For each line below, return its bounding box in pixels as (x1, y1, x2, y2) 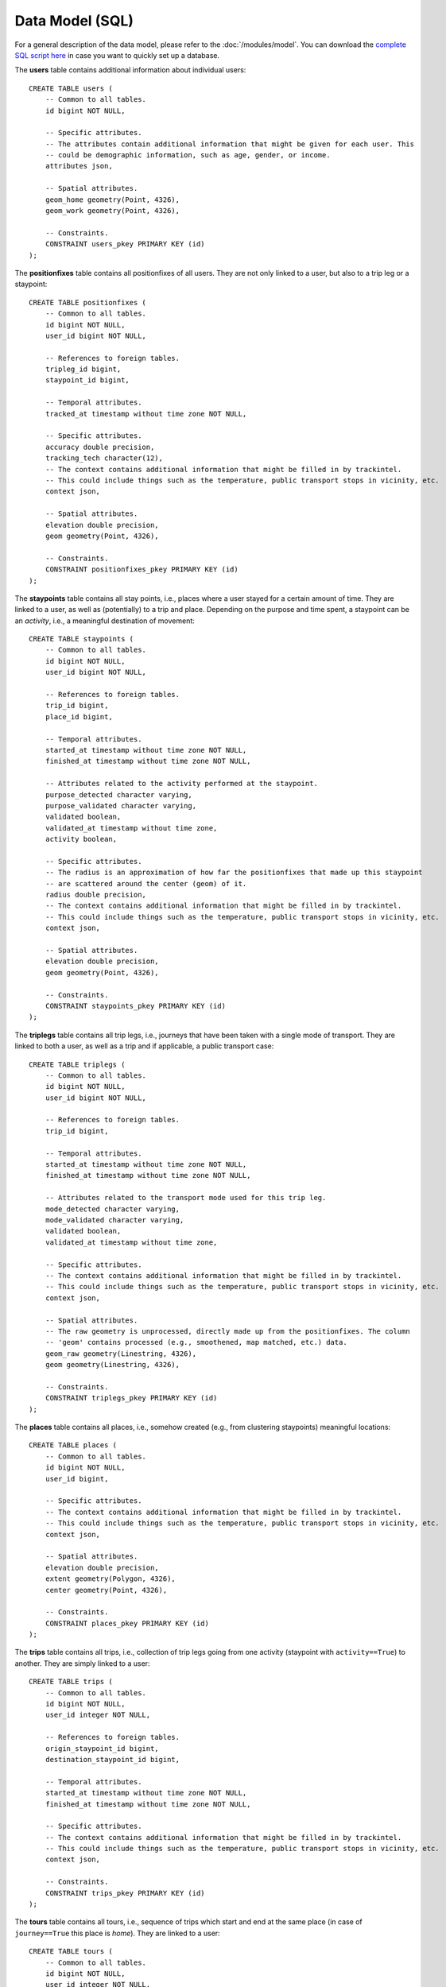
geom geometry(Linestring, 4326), (45, 1360, 180, 1369)
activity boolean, (45, 835, 118, 844)
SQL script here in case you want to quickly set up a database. (14, 50, 220, 60)
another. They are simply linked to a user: (14, 1658, 150, 1668)
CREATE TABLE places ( (29, 1441, 118, 1450)
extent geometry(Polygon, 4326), (45, 1574, 176, 1583)
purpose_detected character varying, (45, 790, 192, 799)
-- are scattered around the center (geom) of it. (45, 879, 247, 888)
